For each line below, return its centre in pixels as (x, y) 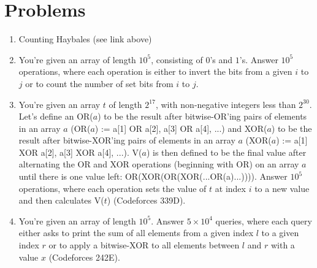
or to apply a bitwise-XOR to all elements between (144, 245)
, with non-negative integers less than (226, 104)
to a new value (282, 188)
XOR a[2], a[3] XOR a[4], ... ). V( (80, 152)
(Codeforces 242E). (84, 257)
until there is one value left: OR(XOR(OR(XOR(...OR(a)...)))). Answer (153, 176)
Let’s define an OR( (56, 116)
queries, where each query (264, 220)
